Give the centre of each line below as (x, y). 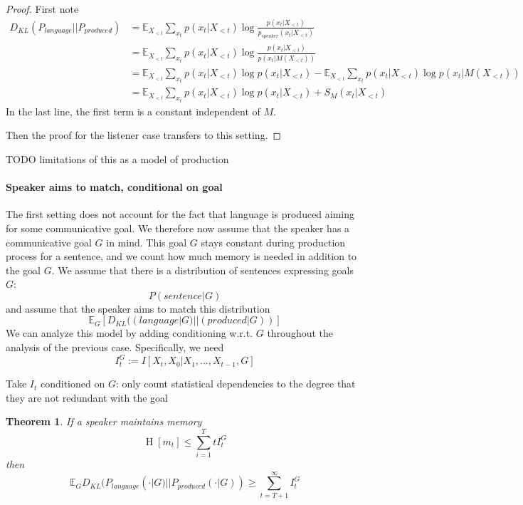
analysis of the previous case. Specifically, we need (115, 347)
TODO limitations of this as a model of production (117, 158)
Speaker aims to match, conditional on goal (114, 187)
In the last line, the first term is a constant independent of (133, 111)
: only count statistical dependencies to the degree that (236, 384)
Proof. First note (42, 9)
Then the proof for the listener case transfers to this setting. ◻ (144, 135)
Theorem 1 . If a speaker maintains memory (104, 421)
